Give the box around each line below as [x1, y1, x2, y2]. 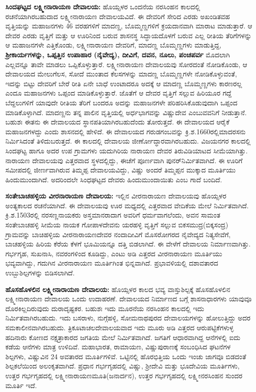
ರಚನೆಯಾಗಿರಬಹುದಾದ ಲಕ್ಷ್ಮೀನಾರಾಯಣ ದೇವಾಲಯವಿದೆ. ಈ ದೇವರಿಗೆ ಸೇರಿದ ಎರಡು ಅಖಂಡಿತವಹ [5, 11, 230, 21]
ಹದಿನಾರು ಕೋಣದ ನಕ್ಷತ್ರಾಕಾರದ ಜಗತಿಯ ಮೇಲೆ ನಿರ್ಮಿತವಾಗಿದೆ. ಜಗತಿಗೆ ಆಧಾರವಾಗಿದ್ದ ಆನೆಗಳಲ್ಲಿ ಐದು [5, 332, 240, 342]
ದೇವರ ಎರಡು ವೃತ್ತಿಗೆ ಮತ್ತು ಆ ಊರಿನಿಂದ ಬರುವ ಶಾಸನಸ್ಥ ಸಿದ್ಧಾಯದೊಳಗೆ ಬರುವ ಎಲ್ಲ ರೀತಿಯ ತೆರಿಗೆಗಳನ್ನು [5, 30, 252, 40]
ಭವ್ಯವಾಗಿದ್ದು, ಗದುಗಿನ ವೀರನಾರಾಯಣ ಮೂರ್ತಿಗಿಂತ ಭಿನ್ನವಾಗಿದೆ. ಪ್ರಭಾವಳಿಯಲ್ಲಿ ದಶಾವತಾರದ [5, 258, 218, 268]
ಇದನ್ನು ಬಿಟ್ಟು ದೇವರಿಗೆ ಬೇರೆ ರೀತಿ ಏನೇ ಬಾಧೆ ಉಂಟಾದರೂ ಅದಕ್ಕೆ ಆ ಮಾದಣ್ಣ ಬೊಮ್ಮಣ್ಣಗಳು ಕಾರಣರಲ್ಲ [5, 78, 242, 88]
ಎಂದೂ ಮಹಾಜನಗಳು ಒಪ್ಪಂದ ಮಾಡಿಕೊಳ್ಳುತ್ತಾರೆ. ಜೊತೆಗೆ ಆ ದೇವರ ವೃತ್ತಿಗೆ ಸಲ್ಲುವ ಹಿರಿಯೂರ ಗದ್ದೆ [5, 88, 231, 98]
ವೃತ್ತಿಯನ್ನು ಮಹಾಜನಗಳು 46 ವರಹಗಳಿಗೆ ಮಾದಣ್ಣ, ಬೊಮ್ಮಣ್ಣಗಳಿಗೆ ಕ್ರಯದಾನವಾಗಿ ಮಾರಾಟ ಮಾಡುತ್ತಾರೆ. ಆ [5, 21, 253, 31]
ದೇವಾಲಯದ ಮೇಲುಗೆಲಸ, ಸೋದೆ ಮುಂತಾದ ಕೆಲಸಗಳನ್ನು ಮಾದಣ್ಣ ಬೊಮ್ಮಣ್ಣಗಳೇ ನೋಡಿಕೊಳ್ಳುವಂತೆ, [5, 69, 237, 79]
